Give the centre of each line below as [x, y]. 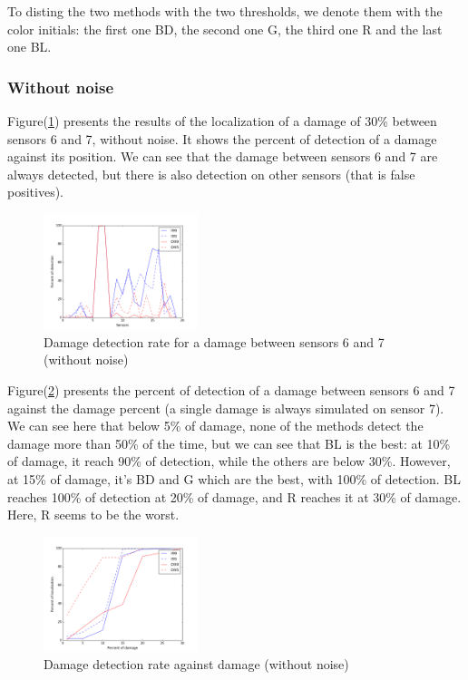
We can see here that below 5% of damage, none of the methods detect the [215, 426]
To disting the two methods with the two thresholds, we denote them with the [225, 11]
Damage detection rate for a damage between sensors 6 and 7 [214, 341]
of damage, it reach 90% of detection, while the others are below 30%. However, [229, 461]
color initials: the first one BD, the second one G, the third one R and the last [225, 29]
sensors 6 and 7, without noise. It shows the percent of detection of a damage [222, 138]
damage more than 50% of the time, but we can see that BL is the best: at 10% [229, 443]
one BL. [29, 47]
